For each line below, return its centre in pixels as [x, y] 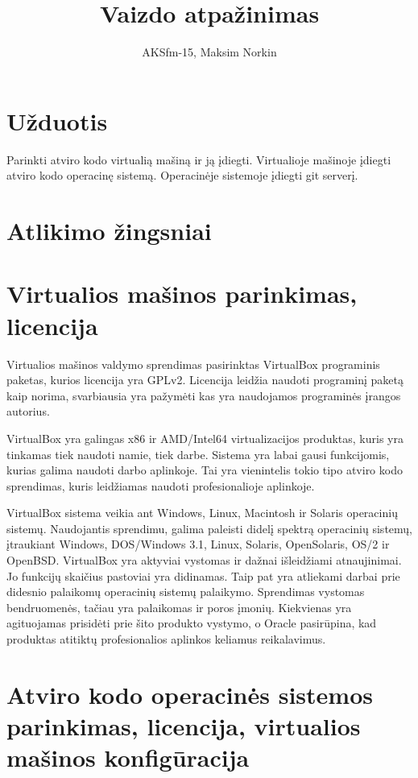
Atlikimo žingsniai [109, 231]
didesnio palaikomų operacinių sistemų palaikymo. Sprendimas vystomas [186, 592]
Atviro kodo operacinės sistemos [190, 694]
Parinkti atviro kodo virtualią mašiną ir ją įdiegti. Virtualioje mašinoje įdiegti [199, 159]
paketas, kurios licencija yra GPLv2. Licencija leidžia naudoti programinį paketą [205, 380]
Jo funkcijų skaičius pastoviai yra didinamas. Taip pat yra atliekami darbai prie [203, 575]
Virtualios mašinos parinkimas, [182, 294]
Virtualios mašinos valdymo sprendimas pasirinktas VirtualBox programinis [193, 364]
